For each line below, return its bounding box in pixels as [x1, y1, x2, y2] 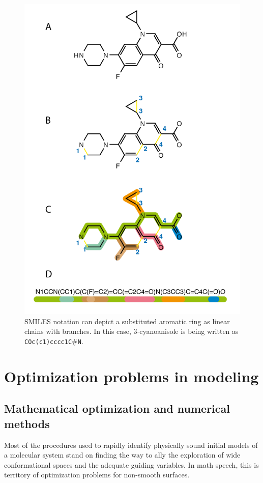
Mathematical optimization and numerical [4, 401, 230, 416]
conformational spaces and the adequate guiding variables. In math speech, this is [4, 459, 259, 470]
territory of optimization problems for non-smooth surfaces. [4, 469, 190, 480]
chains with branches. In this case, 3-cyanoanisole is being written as [24, 326, 239, 336]
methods [4, 415, 50, 431]
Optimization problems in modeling [4, 365, 259, 386]
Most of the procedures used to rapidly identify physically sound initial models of [4, 439, 258, 450]
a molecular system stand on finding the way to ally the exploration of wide [4, 449, 241, 460]
